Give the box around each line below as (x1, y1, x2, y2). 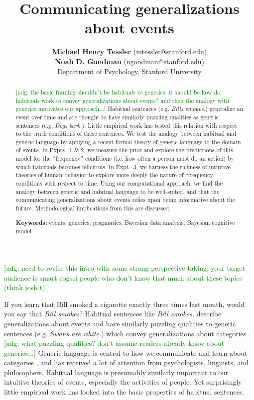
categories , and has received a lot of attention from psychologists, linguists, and (4, 357, 249, 368)
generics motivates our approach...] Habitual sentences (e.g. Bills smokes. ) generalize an (15, 104, 244, 113)
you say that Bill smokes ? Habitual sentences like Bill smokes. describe (4, 308, 222, 319)
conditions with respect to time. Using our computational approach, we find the (15, 179, 223, 188)
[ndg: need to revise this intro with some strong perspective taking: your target (4, 262, 246, 273)
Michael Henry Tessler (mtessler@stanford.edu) (52, 46, 207, 57)
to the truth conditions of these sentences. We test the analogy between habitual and (15, 129, 237, 138)
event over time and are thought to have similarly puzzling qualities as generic (15, 112, 219, 121)
